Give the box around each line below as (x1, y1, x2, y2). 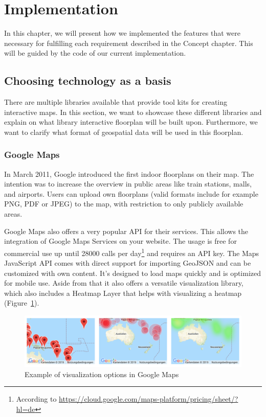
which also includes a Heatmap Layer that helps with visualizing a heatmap (4, 287, 242, 298)
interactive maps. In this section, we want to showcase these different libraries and (4, 106, 262, 117)
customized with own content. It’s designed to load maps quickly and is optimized (4, 267, 261, 278)
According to (16, 393, 57, 404)
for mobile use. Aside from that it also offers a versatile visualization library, (4, 277, 243, 288)
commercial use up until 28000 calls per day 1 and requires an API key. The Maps (4, 246, 259, 258)
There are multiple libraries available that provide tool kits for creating (4, 97, 228, 107)
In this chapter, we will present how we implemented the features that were (4, 28, 240, 38)
